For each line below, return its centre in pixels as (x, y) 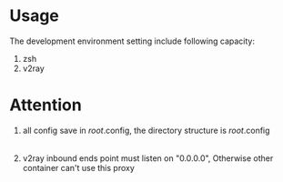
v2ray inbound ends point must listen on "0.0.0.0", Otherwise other (148, 158)
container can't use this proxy (78, 167)
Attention (45, 105)
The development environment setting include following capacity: (132, 41)
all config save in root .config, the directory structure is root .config (146, 130)
